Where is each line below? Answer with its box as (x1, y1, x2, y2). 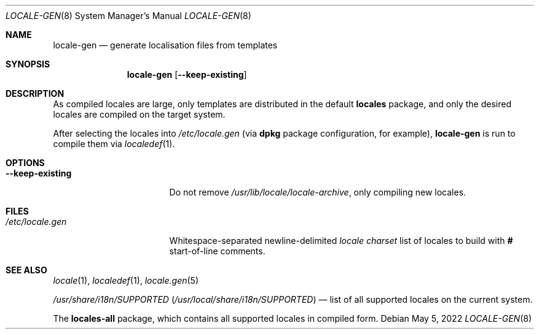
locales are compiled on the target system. (53, 109, 226, 120)
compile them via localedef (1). (53, 139, 175, 149)
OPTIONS (6, 158, 45, 168)
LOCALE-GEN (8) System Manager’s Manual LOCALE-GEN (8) (6, 10, 251, 21)
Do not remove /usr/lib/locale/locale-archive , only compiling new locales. (169, 187, 466, 197)
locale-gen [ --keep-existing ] (127, 69, 247, 80)
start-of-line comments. (169, 246, 266, 256)
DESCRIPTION (6, 88, 65, 99)
